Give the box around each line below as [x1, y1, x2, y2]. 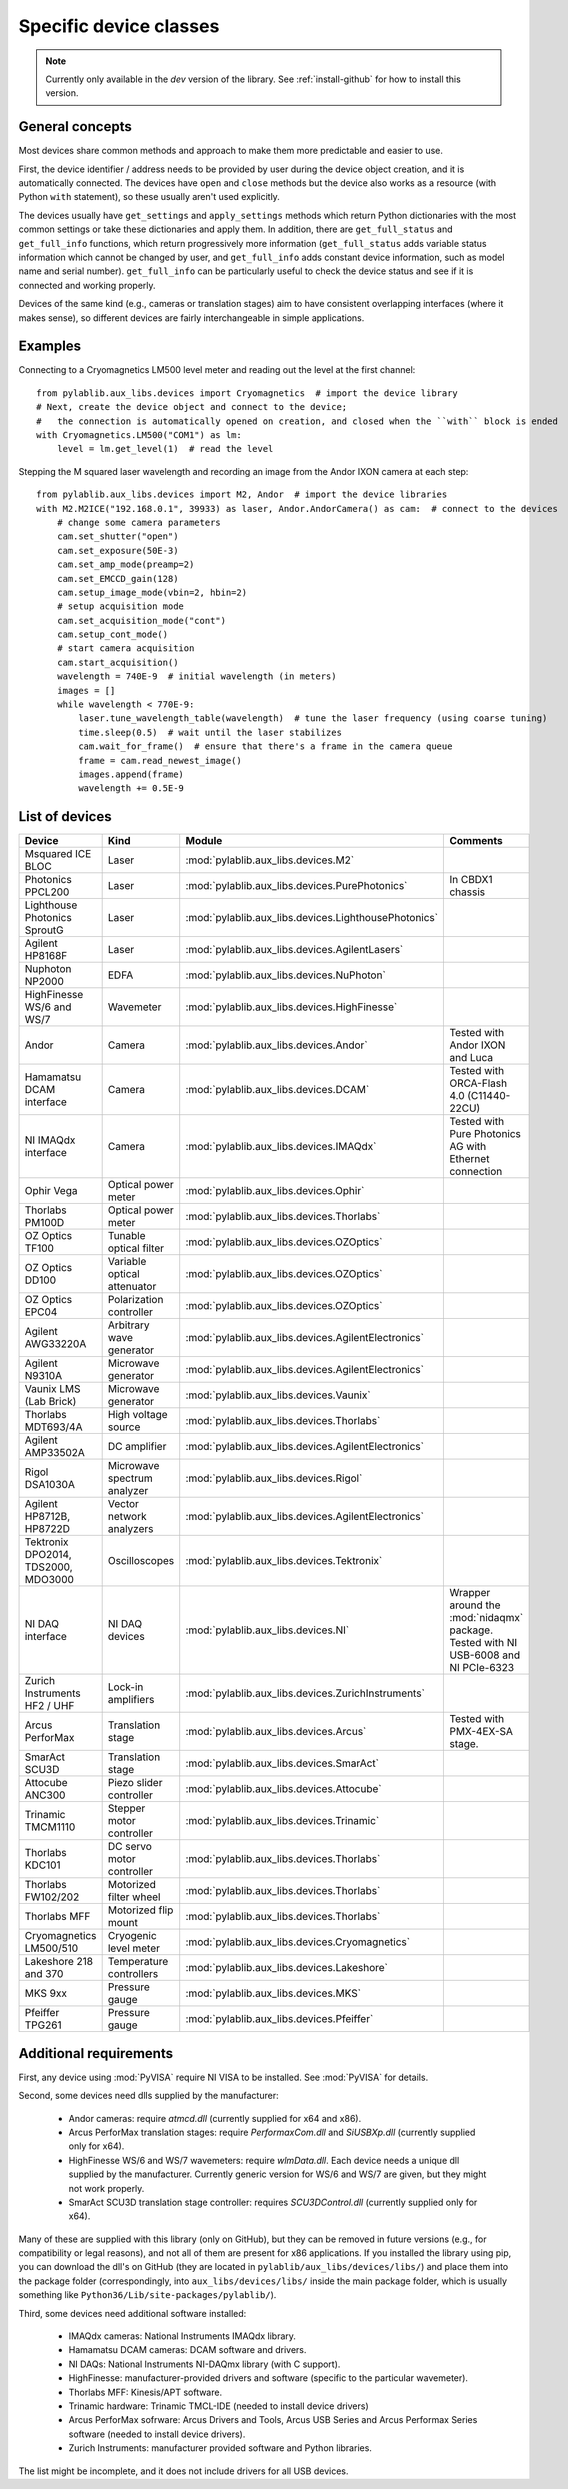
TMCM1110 [24, 1820, 76, 1834]
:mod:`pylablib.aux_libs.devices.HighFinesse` [185, 1000, 398, 1014]
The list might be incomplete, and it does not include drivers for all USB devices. [18, 2465, 349, 2477]
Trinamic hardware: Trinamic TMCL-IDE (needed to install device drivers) [68, 2400, 369, 2412]
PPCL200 [24, 885, 70, 899]
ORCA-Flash [449, 1076, 508, 1090]
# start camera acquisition [56, 643, 195, 654]
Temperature [107, 1955, 169, 1969]
